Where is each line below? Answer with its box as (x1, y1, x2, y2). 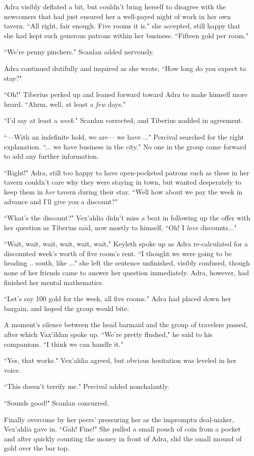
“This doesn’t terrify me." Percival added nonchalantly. (4, 381, 170, 391)
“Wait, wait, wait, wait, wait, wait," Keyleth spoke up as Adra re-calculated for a (4, 239, 248, 249)
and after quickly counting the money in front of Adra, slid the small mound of (4, 433, 242, 443)
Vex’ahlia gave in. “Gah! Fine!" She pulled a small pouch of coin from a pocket (4, 424, 241, 434)
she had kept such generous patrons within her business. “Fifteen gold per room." (4, 30, 249, 40)
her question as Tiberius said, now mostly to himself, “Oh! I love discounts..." (4, 222, 237, 232)
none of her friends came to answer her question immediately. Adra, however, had (4, 267, 249, 278)
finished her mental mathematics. (4, 277, 104, 287)
